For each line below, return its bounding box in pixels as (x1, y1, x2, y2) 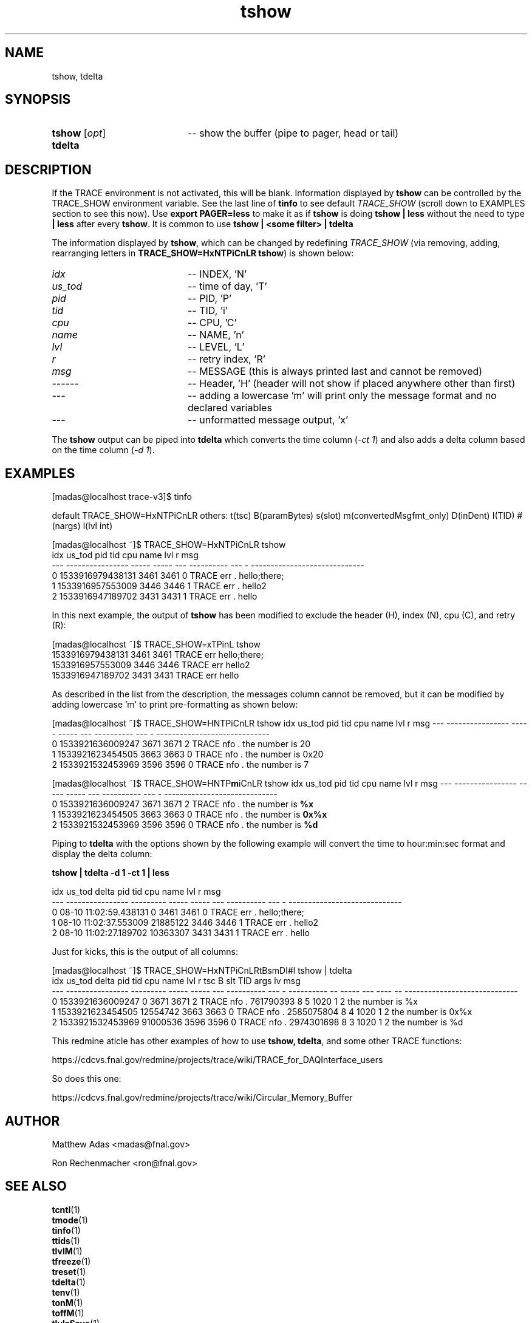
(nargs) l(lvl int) (52, 521, 113, 532)
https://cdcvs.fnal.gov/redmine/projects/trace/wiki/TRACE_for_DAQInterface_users (52, 1055, 383, 1065)
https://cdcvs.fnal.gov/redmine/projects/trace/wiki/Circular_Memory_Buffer (52, 1092, 353, 1103)
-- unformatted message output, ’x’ (187, 414, 349, 426)
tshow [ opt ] (52, 127, 106, 140)
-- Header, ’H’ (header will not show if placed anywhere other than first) (187, 377, 516, 390)
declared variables (187, 402, 272, 414)
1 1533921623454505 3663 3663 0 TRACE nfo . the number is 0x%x (52, 809, 327, 820)
